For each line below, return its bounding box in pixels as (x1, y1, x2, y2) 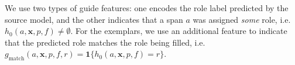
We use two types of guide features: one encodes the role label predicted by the (5, 2, 289, 13)
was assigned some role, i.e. (193, 13, 291, 25)
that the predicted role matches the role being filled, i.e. (5, 36, 205, 48)
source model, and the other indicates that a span (5, 13, 183, 25)
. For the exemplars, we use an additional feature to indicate (70, 25, 287, 37)
